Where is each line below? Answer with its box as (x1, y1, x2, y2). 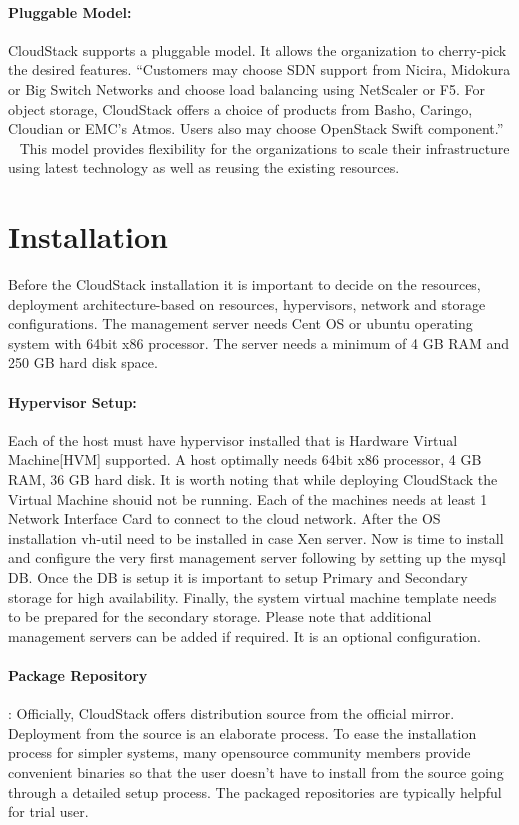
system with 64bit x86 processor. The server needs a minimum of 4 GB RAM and (8, 332, 510, 353)
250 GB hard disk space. (8, 352, 158, 373)
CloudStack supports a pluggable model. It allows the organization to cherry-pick (8, 39, 507, 60)
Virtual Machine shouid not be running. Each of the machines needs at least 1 (8, 488, 488, 509)
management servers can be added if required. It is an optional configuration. (8, 625, 481, 646)
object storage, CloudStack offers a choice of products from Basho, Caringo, (8, 98, 473, 119)
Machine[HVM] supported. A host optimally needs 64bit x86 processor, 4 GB (8, 449, 482, 470)
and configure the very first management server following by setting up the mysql (8, 547, 506, 568)
